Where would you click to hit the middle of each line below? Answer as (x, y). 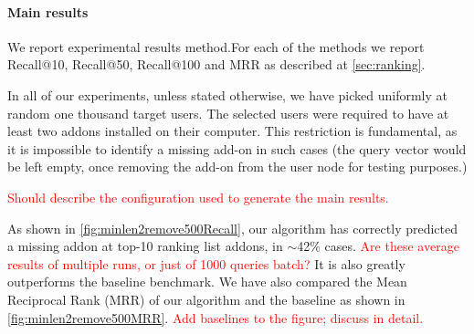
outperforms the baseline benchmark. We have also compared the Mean (207, 282)
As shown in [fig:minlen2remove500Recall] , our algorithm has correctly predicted (233, 228)
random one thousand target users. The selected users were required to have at (228, 113)
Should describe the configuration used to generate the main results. (198, 197)
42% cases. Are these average (378, 246)
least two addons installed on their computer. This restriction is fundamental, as (232, 131)
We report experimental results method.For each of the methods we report (216, 46)
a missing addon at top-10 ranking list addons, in (145, 246)
